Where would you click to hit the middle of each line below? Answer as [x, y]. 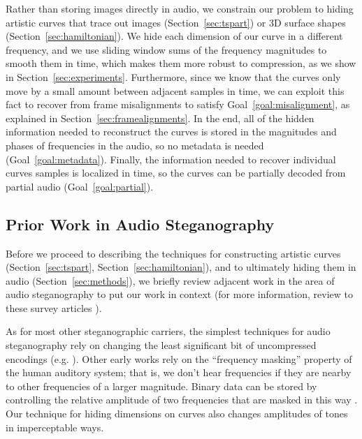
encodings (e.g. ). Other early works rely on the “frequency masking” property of [179, 358]
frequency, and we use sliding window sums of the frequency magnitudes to [166, 49]
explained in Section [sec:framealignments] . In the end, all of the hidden [160, 118]
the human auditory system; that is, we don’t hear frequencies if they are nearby [179, 372]
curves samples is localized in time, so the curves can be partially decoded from [176, 173]
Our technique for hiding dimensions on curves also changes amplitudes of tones [177, 414]
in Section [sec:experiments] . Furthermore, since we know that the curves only [173, 76]
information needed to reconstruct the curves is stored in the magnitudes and [171, 132]
